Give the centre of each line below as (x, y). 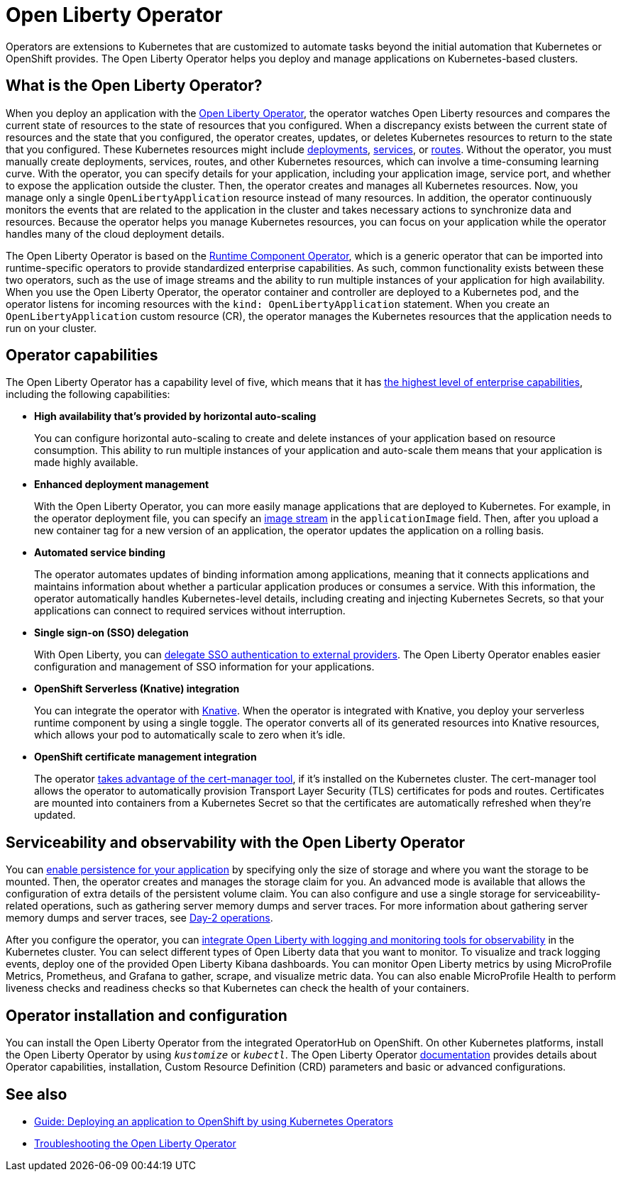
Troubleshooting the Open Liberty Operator (135, 1143)
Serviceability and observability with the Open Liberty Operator (236, 842)
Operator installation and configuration (147, 1015)
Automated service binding (100, 553)
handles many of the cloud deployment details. (115, 233)
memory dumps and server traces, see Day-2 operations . (139, 918)
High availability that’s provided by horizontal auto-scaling (175, 416)
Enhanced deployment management (122, 485)
